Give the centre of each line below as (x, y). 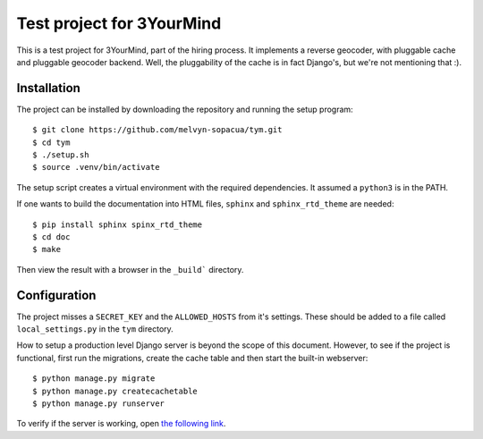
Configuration (56, 295)
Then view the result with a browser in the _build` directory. (130, 269)
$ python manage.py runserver (99, 404)
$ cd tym (51, 142)
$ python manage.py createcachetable (115, 391)
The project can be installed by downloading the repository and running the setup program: (185, 109)
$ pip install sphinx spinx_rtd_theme (118, 224)
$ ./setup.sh (61, 155)
